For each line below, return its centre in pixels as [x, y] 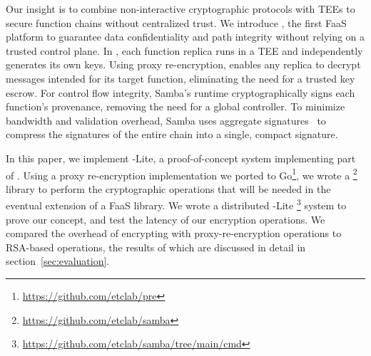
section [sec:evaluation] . [58, 261]
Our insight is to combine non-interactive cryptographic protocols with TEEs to [181, 9]
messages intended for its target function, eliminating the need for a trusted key [181, 78]
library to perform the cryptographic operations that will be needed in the [168, 188]
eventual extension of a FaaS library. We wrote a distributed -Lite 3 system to [176, 204]
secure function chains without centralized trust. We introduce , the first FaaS [176, 22]
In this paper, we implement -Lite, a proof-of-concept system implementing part [181, 158]
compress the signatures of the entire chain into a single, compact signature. [172, 134]
